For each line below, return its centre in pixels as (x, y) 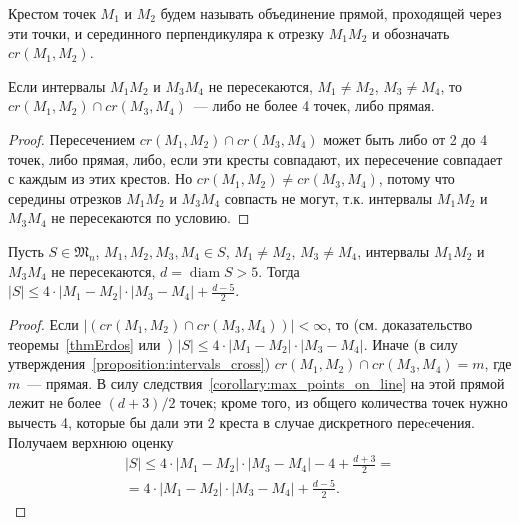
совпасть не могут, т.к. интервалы (328, 197)
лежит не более (54, 402)
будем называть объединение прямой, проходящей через (331, 13)
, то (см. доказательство (400, 323)
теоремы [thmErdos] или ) (90, 343)
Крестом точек (52, 13)
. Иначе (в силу (410, 343)
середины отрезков (65, 197)
